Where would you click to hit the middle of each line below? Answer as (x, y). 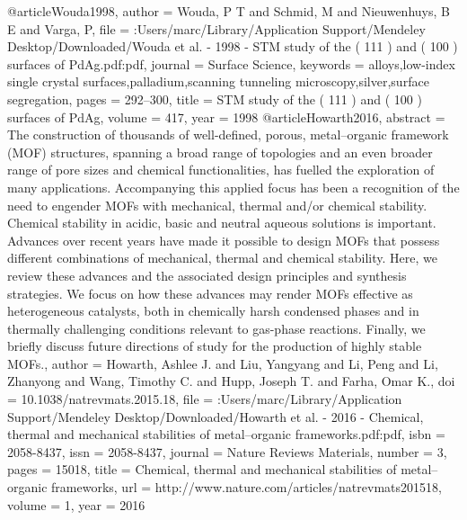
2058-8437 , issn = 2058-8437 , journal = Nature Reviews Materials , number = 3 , (227, 451)
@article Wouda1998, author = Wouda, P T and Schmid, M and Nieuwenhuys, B (229, 11)
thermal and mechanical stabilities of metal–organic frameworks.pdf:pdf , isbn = (226, 434)
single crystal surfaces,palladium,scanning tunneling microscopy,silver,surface (218, 81)
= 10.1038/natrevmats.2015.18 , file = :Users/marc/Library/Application (205, 399)
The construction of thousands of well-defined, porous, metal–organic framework (228, 134)
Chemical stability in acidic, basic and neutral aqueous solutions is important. (222, 223)
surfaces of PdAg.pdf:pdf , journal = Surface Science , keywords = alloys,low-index (231, 63)
